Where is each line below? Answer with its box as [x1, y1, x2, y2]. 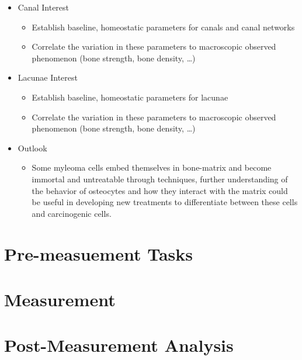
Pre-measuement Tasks [4, 241, 193, 265]
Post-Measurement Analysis [4, 333, 234, 357]
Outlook [18, 141, 47, 154]
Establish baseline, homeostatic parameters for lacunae [32, 91, 228, 103]
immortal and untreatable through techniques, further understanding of [32, 172, 288, 185]
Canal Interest [18, 1, 70, 13]
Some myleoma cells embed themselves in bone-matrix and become [32, 161, 272, 174]
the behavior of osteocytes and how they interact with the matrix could [32, 184, 288, 196]
